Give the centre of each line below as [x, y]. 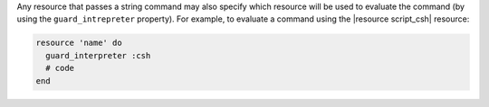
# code [60, 68]
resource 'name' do [79, 43]
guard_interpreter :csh [98, 55]
